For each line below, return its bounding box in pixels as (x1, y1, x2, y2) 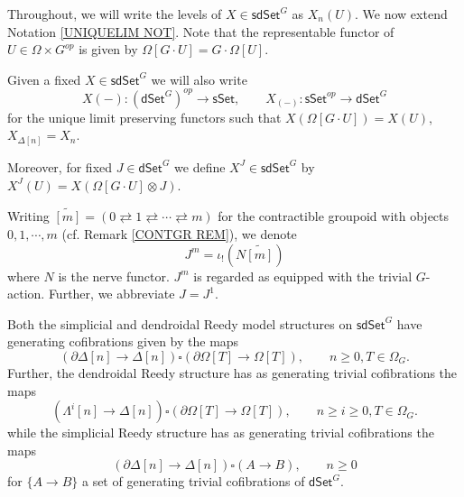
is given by (79, 40, 138, 59)
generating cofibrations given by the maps (7, 332, 239, 351)
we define (174, 157, 226, 176)
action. (7, 284, 45, 303)
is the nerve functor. (58, 266, 170, 285)
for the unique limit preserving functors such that (7, 107, 282, 126)
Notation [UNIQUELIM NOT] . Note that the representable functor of (7, 22, 394, 41)
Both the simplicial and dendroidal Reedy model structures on (7, 314, 353, 333)
